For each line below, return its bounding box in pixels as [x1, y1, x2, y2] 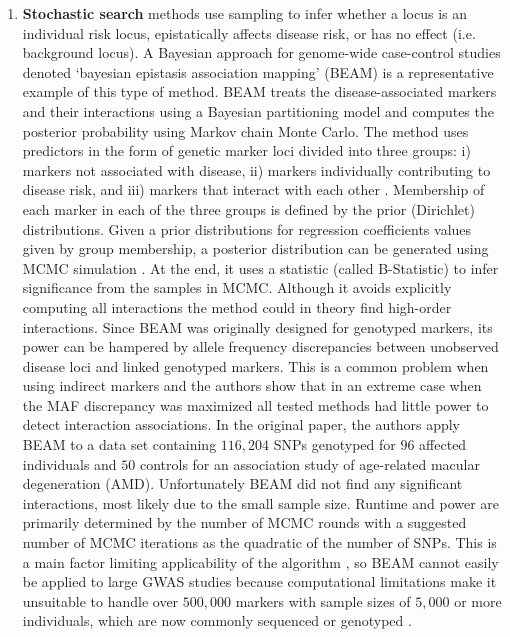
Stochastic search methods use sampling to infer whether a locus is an [22, 3, 468, 23]
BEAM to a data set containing [22, 434, 217, 455]
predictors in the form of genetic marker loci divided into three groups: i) [22, 140, 471, 161]
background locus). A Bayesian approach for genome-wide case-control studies [22, 42, 501, 63]
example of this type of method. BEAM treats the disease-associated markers [22, 81, 497, 102]
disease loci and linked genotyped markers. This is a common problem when [22, 355, 489, 376]
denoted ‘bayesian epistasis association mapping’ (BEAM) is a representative [22, 61, 494, 82]
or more [454, 590, 502, 611]
